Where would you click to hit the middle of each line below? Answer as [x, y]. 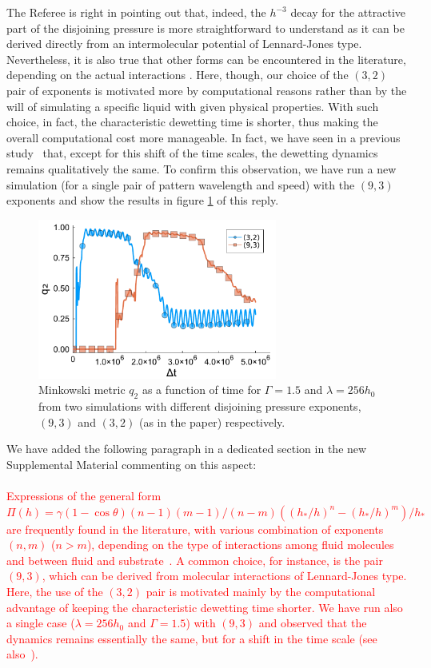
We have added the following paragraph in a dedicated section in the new [187, 449]
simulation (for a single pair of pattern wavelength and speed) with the [181, 184]
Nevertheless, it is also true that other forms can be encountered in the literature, [206, 59]
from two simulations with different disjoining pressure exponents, [200, 406]
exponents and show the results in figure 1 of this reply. [143, 200]
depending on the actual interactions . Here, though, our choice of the [178, 75]
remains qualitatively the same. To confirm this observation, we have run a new [202, 168]
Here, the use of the [55, 591]
